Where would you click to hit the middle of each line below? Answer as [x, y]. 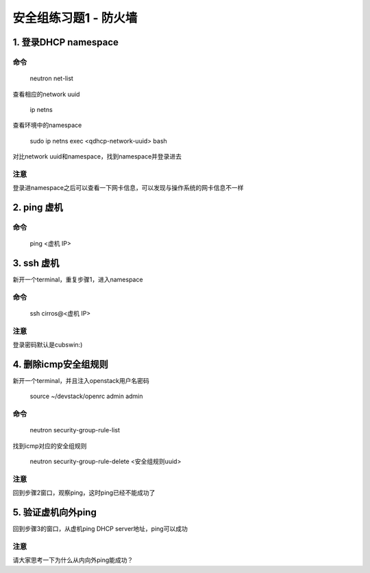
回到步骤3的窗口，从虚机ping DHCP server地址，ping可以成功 [100, 529]
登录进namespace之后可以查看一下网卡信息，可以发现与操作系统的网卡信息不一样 [128, 188]
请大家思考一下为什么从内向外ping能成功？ [73, 560]
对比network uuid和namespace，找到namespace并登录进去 [97, 156]
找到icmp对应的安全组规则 [50, 445]
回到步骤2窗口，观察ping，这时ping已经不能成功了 [84, 493]
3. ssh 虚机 [36, 263]
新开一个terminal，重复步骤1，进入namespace [78, 280]
